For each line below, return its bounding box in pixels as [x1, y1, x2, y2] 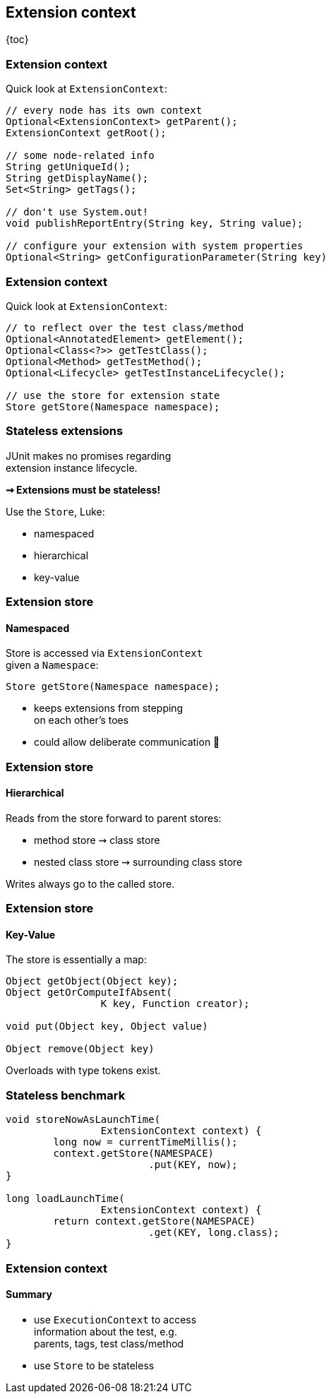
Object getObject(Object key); [6, 975, 179, 987]
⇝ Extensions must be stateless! [6, 483, 161, 496]
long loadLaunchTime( [6, 1193, 125, 1205]
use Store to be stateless [34, 1359, 155, 1371]
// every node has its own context [6, 105, 203, 117]
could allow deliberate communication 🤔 [34, 736, 220, 749]
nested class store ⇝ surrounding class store [34, 855, 243, 868]
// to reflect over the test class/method [6, 321, 244, 333]
